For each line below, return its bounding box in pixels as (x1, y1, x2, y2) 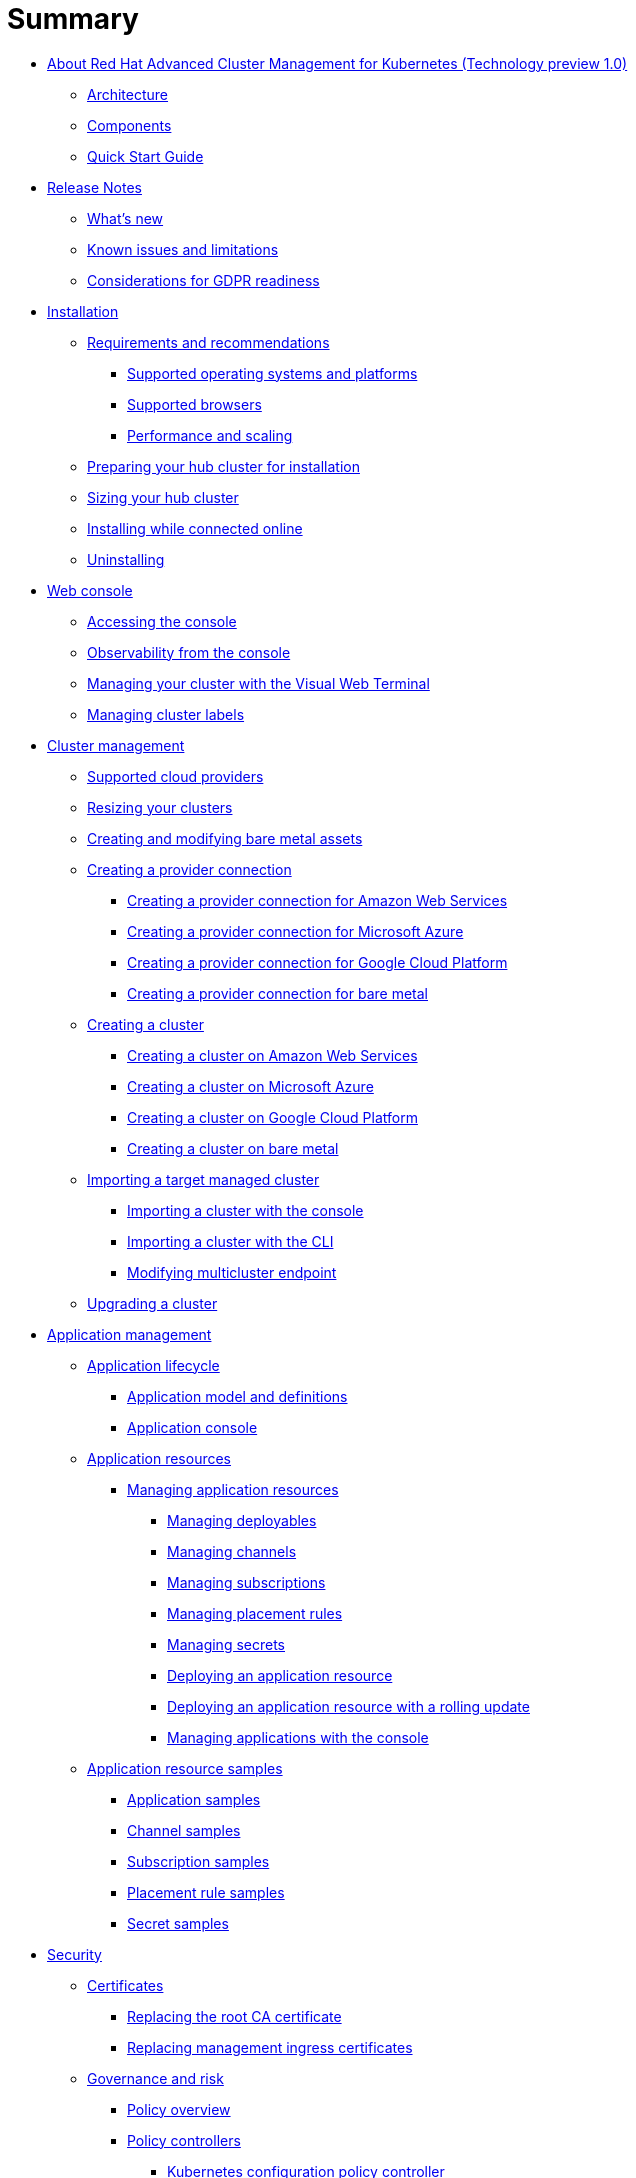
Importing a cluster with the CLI (127, 1232, 334, 1250)
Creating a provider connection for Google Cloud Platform (127, 953, 508, 971)
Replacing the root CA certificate (127, 2007, 342, 2025)
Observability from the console (87, 643, 291, 661)
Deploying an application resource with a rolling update (167, 1697, 530, 1715)
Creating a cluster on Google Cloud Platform (127, 1108, 418, 1126)
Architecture (87, 85, 169, 103)
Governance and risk (87, 2069, 224, 2087)
